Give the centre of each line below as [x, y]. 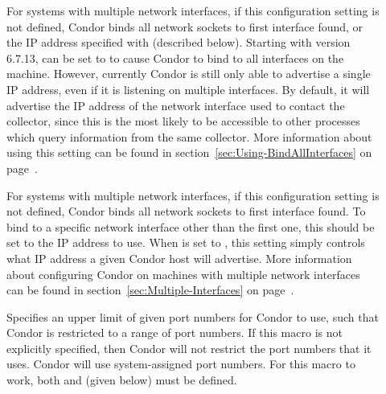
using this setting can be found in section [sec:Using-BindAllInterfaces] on [189, 152]
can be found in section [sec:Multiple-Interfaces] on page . [150, 290]
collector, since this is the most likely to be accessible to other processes [183, 121]
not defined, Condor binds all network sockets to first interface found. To [186, 211]
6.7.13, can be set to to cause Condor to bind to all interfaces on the [175, 57]
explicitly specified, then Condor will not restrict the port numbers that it [189, 348]
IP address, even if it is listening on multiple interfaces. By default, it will [188, 89]
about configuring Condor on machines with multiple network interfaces [183, 274]
